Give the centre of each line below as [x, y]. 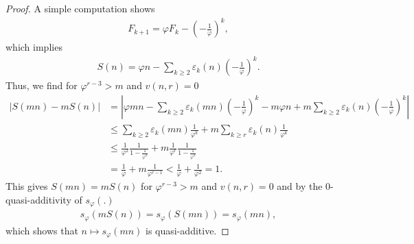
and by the [300, 186]
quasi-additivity [38, 199]
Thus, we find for [42, 85]
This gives [27, 186]
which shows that [42, 230]
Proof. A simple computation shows [80, 8]
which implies [34, 47]
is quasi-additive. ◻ [187, 230]
